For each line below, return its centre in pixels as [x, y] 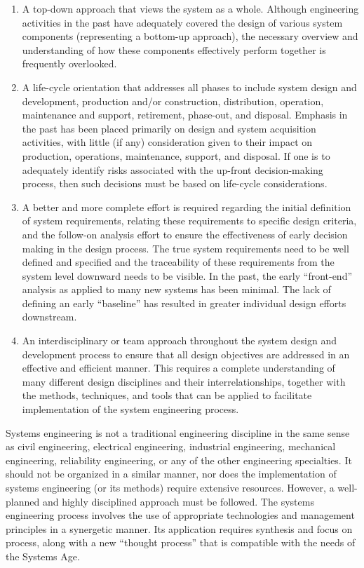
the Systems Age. [43, 556]
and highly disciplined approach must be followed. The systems [178, 501]
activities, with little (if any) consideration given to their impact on [167, 142]
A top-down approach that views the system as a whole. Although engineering [190, 8]
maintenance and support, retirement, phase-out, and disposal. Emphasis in [185, 115]
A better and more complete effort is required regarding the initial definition [187, 207]
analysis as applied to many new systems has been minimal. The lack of [176, 289]
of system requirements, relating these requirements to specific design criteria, [189, 221]
